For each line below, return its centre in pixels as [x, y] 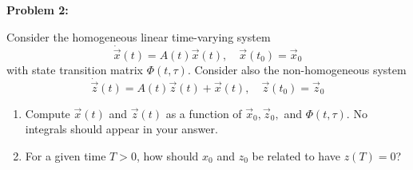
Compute [48, 113]
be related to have [296, 155]
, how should [167, 155]
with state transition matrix [75, 69]
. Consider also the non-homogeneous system [297, 69]
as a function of [204, 113]
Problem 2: [38, 10]
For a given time [66, 155]
